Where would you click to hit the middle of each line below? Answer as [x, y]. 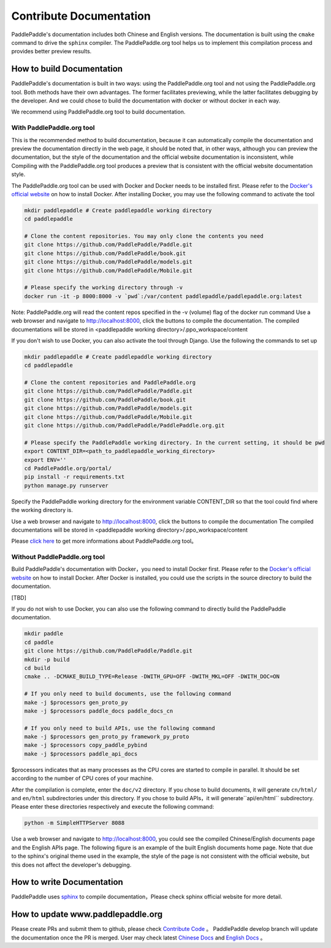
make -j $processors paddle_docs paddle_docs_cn [99, 711]
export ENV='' [45, 460]
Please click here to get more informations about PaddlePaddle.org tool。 [104, 541]
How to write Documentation [67, 882]
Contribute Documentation [81, 16]
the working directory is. [42, 510]
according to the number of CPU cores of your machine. [82, 778]
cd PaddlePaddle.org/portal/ [68, 468]
